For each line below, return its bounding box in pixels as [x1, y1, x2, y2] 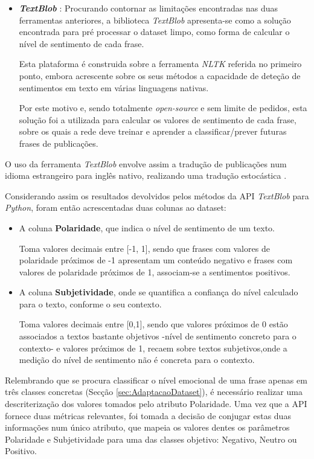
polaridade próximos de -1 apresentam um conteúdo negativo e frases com [19, 254, 293, 266]
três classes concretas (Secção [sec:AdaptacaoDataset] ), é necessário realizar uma [5, 385, 303, 398]
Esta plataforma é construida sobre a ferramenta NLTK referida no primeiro [19, 57, 302, 70]
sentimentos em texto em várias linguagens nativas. [19, 81, 209, 94]
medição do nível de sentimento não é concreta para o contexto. [19, 353, 255, 366]
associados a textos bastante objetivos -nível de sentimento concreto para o [19, 330, 296, 342]
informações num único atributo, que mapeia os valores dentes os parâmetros [5, 421, 290, 434]
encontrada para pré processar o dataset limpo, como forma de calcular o [19, 25, 290, 38]
